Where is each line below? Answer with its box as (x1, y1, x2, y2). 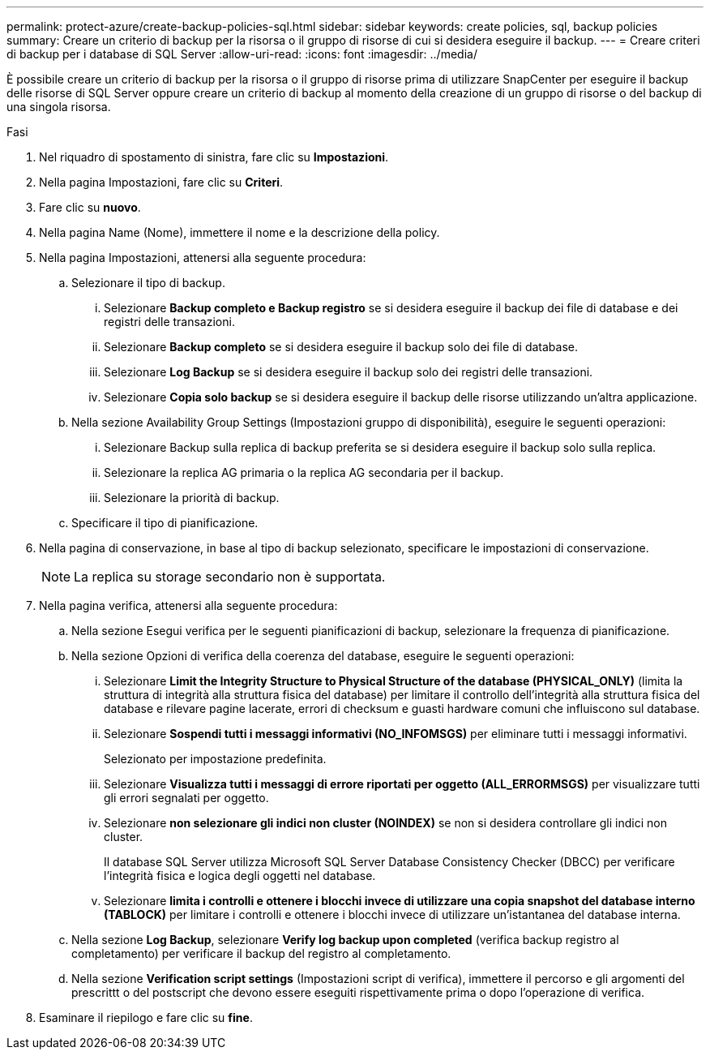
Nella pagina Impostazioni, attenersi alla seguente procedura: (39, 251, 366, 264)
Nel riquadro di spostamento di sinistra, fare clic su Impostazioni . (39, 150, 389, 164)
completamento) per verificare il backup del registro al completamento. (71, 947, 451, 960)
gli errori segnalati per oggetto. (104, 791, 269, 805)
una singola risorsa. (6, 100, 111, 114)
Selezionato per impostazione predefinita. (104, 752, 327, 766)
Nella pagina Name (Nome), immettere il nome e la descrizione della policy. (39, 225, 440, 239)
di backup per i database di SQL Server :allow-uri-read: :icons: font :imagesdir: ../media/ (6, 47, 477, 61)
